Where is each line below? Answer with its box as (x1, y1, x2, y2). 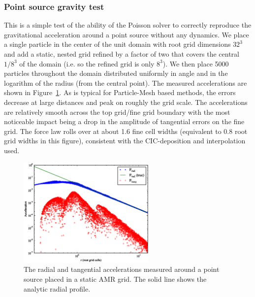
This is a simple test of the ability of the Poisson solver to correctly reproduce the (4, 20, 252, 30)
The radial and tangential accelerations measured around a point (24, 264, 220, 274)
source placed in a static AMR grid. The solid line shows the (24, 273, 207, 284)
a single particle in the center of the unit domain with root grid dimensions (4, 39, 231, 49)
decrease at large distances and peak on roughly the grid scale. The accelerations (4, 97, 248, 107)
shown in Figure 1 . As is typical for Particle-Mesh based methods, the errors (4, 87, 236, 98)
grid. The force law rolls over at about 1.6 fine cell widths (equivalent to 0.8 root (4, 126, 248, 136)
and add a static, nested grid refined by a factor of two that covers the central (4, 49, 239, 59)
